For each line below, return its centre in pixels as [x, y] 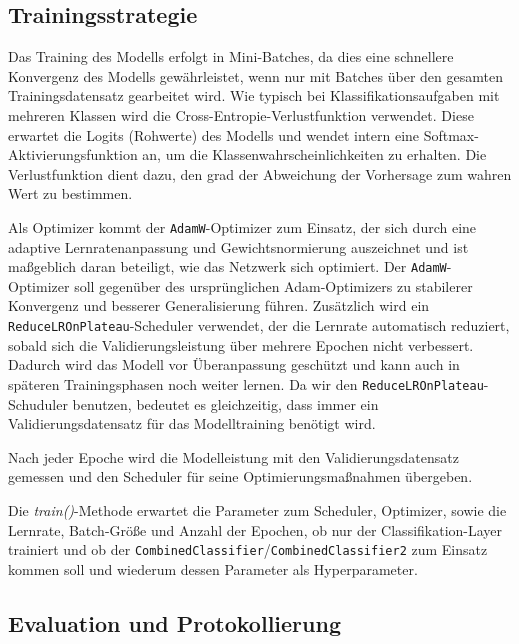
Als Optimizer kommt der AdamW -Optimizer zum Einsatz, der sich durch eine [242, 226]
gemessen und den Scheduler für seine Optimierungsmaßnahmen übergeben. [240, 476]
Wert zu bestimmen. [70, 193]
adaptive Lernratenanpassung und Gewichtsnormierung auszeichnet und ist [238, 246]
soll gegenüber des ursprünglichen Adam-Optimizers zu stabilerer [273, 285]
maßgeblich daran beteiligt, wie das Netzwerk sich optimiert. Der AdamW [227, 266]
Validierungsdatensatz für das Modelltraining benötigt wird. [192, 423]
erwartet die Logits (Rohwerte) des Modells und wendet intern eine [214, 134]
